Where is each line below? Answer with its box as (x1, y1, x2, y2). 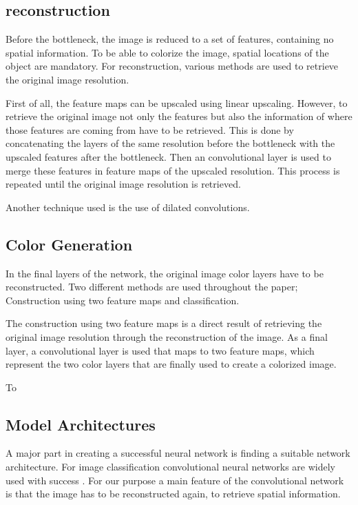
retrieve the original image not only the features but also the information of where (6, 109, 352, 123)
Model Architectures (6, 413, 156, 435)
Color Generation (6, 233, 133, 255)
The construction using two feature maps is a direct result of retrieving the (6, 316, 322, 330)
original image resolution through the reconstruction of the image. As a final (6, 329, 328, 344)
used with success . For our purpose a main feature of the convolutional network (6, 473, 344, 487)
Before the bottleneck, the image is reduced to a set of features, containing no (6, 32, 334, 46)
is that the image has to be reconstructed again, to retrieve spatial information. (6, 486, 341, 501)
